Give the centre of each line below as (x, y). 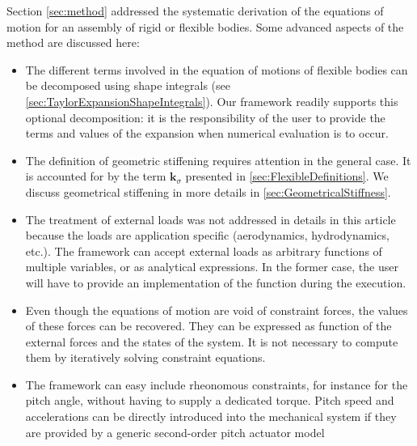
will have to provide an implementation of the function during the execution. (216, 282)
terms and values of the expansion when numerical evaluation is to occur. (207, 133)
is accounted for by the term (96, 176)
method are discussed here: (73, 42)
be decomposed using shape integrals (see (128, 85)
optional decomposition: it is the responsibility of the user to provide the (205, 117)
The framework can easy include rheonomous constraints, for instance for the (217, 384)
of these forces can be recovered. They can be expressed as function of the (208, 326)
